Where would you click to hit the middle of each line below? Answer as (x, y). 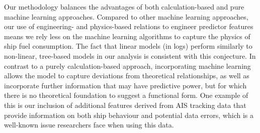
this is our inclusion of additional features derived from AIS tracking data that (125, 105)
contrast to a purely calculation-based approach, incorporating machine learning (127, 65)
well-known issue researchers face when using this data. (89, 125)
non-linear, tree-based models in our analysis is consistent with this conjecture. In (130, 55)
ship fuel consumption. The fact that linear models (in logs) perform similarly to (128, 46)
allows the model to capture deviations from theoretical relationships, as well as (127, 76)
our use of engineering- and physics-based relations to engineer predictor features (129, 26)
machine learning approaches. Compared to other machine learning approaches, (126, 16)
